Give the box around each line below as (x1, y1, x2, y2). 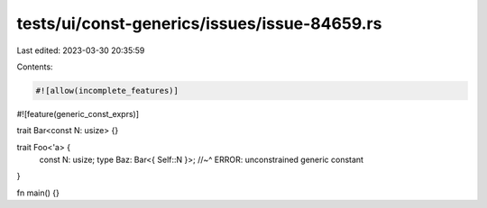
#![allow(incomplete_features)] (35, 86, 179, 95)
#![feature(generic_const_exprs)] (16, 108, 140, 119)
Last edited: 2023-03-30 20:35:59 (16, 45, 145, 56)
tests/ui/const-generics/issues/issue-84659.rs (16, 14, 382, 33)
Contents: (16, 61, 53, 72)
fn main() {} (16, 187, 60, 198)
